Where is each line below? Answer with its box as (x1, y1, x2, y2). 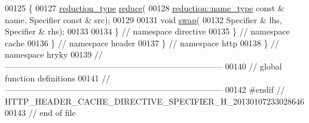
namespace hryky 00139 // (5, 48, 103, 61)
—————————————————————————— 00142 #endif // (5, 83, 285, 96)
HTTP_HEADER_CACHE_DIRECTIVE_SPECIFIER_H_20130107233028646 (5, 94, 305, 107)
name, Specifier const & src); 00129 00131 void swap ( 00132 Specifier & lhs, (5, 13, 282, 26)
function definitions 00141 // (5, 71, 111, 84)
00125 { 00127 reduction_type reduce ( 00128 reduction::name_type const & (5, 2, 284, 14)
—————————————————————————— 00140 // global (5, 59, 282, 72)
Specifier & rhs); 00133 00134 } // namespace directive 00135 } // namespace (5, 25, 290, 37)
